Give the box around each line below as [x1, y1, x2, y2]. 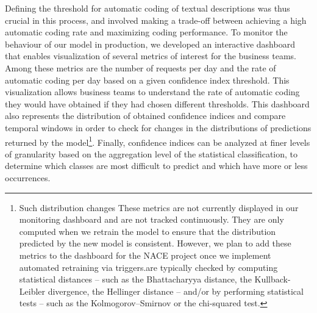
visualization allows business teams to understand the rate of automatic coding [5, 85, 300, 98]
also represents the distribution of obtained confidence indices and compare [5, 109, 286, 122]
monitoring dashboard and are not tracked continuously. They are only [19, 213, 284, 226]
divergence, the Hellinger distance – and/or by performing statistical [48, 284, 304, 297]
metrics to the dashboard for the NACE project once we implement [19, 248, 271, 261]
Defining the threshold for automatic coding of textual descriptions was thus [5, 2, 290, 14]
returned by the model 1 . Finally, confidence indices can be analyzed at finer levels [5, 134, 310, 148]
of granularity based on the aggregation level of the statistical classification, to [5, 147, 298, 160]
